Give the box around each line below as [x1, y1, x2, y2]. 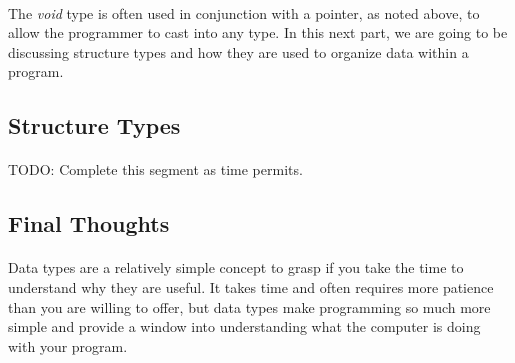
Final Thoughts [8, 208, 170, 239]
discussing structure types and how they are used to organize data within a [8, 41, 469, 62]
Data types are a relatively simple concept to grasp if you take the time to [8, 257, 464, 278]
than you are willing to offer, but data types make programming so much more [8, 296, 491, 317]
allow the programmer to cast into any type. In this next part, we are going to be [8, 22, 508, 43]
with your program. [8, 335, 128, 356]
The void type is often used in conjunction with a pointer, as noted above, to [8, 2, 480, 23]
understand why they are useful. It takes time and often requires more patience [8, 276, 494, 297]
